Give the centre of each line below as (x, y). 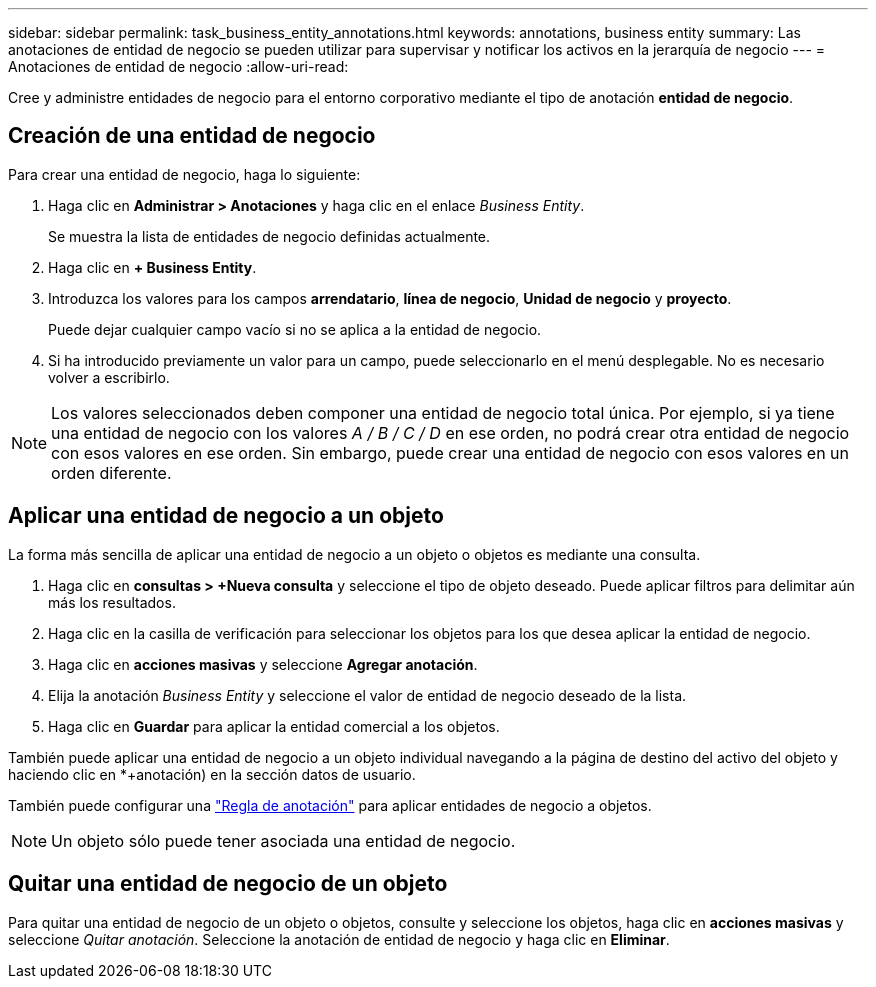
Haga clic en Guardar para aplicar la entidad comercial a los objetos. (274, 726)
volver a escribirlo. (109, 377)
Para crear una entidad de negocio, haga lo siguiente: (184, 174)
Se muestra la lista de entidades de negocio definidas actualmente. (269, 236)
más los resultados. (112, 602)
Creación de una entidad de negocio (192, 136)
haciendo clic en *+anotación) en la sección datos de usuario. (212, 774)
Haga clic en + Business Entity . (152, 267)
